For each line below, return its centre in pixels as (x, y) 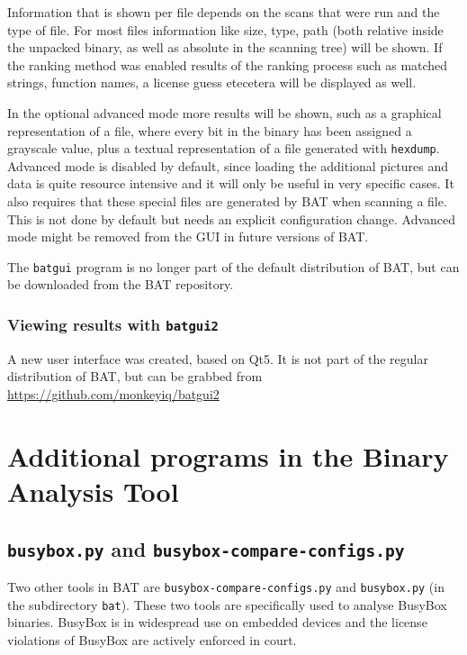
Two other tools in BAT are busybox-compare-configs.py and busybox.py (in (226, 586)
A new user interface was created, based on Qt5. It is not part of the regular (218, 358)
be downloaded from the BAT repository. (121, 284)
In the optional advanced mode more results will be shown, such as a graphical (225, 112)
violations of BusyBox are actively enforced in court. (152, 639)
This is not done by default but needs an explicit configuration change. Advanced (232, 218)
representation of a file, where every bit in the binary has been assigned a (210, 130)
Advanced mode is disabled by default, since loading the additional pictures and (228, 165)
